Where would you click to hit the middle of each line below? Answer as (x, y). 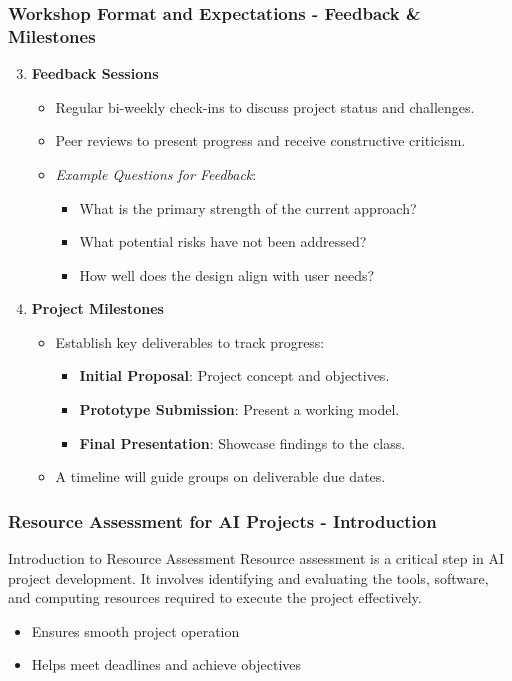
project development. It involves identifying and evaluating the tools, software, (248, 577)
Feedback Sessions (95, 73)
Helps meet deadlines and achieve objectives (166, 664)
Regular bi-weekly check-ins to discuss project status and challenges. (265, 106)
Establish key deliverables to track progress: (190, 341)
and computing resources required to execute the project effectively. (215, 597)
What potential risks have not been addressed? (223, 241)
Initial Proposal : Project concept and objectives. (234, 375)
